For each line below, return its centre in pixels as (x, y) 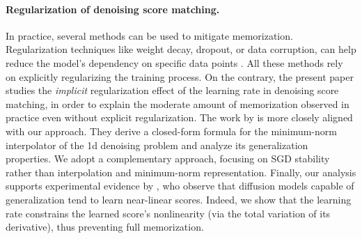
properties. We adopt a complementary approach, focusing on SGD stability (168, 159)
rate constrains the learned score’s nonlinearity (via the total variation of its (168, 213)
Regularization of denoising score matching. (113, 9)
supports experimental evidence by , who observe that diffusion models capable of (180, 186)
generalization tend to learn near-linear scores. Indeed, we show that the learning (179, 199)
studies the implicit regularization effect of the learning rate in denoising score (172, 90)
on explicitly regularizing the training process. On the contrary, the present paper (180, 76)
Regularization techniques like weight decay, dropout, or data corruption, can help (181, 49)
